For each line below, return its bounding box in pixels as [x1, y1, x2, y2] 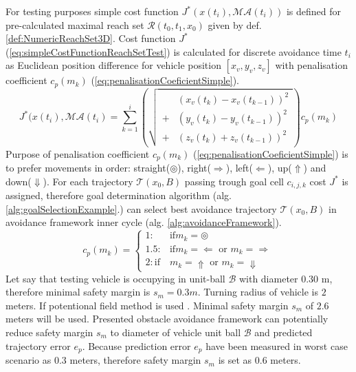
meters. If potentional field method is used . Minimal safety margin [5, 298, 289, 312]
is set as [218, 353, 252, 367]
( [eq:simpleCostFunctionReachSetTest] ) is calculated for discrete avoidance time [5, 44, 342, 59]
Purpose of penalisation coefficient [5, 146, 150, 161]
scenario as [5, 353, 52, 367]
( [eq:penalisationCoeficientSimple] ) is [193, 146, 348, 161]
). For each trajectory [43, 174, 133, 188]
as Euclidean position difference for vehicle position [5, 58, 221, 72]
